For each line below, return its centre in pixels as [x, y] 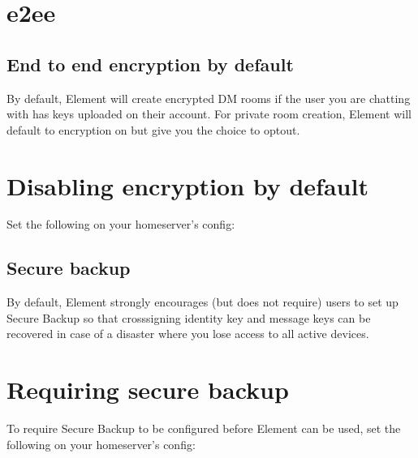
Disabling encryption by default [187, 185]
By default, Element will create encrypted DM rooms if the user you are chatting [209, 98]
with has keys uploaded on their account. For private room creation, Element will [209, 114]
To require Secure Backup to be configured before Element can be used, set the [204, 428]
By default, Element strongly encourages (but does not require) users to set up [203, 302]
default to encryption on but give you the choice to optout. [153, 129]
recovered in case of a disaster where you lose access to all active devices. [188, 334]
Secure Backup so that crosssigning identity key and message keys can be [189, 317]
